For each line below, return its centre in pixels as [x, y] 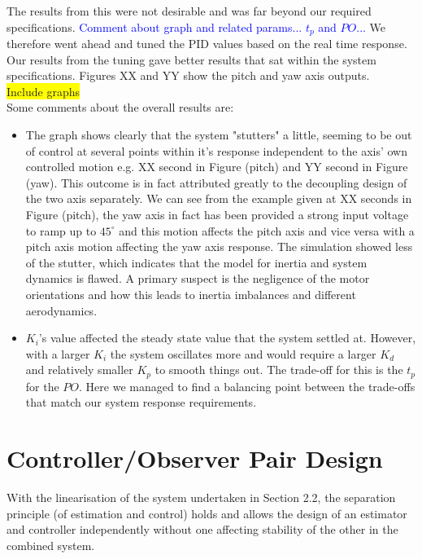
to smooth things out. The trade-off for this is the [279, 370]
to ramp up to [61, 230]
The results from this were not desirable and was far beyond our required [189, 11]
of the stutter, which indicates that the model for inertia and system [196, 262]
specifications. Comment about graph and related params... [154, 26]
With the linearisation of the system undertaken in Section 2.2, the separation [201, 497]
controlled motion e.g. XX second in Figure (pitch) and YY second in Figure [217, 167]
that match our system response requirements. [141, 402]
